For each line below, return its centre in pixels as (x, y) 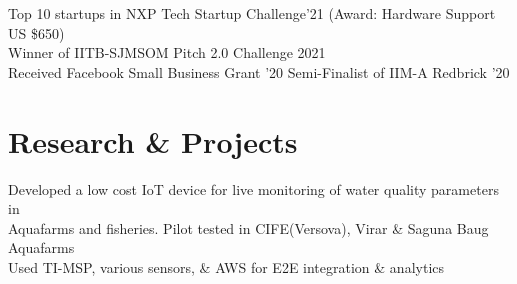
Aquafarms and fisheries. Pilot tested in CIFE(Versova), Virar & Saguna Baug (248, 227)
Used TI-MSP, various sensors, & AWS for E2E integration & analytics (226, 266)
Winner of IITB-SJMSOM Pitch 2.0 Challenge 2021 (167, 52)
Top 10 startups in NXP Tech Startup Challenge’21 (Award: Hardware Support (252, 13)
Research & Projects (153, 140)
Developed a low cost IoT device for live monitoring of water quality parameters (253, 188)
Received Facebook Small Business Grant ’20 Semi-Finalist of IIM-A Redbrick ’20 (259, 71)
